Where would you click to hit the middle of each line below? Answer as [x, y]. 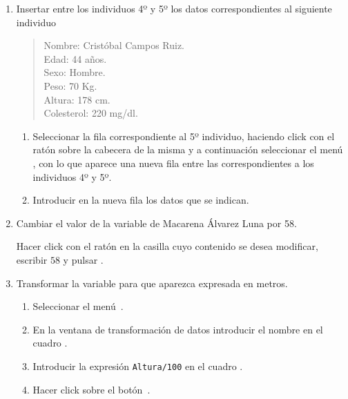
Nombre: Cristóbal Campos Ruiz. [114, 45]
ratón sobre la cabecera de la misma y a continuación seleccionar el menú [188, 149]
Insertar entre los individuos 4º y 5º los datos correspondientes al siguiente [174, 8]
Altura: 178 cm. [77, 99]
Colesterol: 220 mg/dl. [91, 113]
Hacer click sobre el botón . [91, 389]
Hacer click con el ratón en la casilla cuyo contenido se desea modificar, [167, 246]
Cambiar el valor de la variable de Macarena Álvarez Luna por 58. [156, 223]
